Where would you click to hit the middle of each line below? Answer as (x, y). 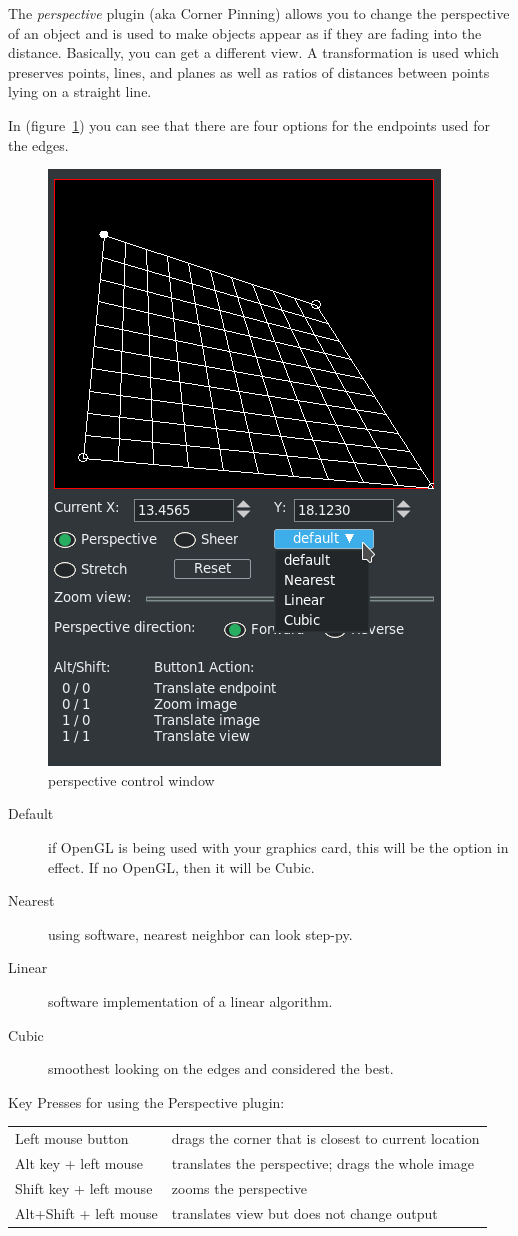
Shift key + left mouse (84, 1187)
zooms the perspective (239, 1187)
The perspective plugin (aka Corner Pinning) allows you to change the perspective (259, 13)
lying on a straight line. (80, 91)
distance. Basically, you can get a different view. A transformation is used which (254, 52)
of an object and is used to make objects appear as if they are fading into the (245, 32)
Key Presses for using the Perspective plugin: (146, 1101)
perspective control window (131, 779)
